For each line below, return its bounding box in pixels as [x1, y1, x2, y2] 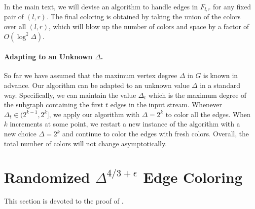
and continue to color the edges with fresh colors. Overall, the [62, 128, 249, 138]
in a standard [200, 80, 240, 90]
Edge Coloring [143, 167, 243, 187]
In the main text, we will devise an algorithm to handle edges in [4, 1, 198, 11]
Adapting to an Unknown [4, 51, 93, 62]
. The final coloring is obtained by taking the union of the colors [46, 11, 241, 22]
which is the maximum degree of [148, 89, 247, 100]
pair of [4, 11, 24, 22]
